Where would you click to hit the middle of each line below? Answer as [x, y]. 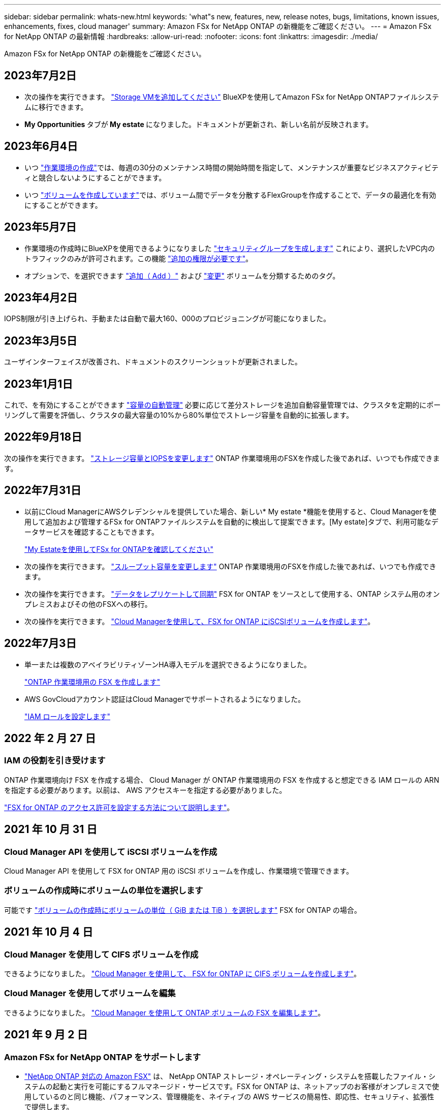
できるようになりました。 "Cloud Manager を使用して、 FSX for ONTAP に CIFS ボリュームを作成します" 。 [183, 974]
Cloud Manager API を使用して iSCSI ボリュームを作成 [111, 852]
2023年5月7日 [40, 227]
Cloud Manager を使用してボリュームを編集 [90, 993]
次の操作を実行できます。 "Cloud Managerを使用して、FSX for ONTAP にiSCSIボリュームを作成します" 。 [200, 621]
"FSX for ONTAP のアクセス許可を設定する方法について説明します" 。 [119, 807]
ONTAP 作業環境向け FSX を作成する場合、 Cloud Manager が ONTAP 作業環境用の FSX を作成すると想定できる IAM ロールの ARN [222, 780]
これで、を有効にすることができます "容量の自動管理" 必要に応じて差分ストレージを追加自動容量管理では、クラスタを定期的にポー [222, 405]
